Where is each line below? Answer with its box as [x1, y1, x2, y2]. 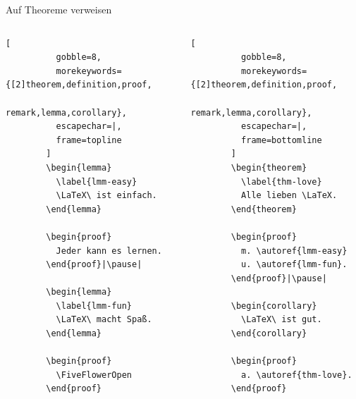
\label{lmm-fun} [56, 300, 132, 311]
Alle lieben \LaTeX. [241, 190, 338, 201]
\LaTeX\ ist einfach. [56, 190, 157, 201]
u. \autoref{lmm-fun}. [241, 259, 348, 270]
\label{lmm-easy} [56, 176, 137, 187]
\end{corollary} [231, 329, 307, 339]
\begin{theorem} [231, 162, 307, 173]
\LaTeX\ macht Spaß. [56, 314, 152, 325]
